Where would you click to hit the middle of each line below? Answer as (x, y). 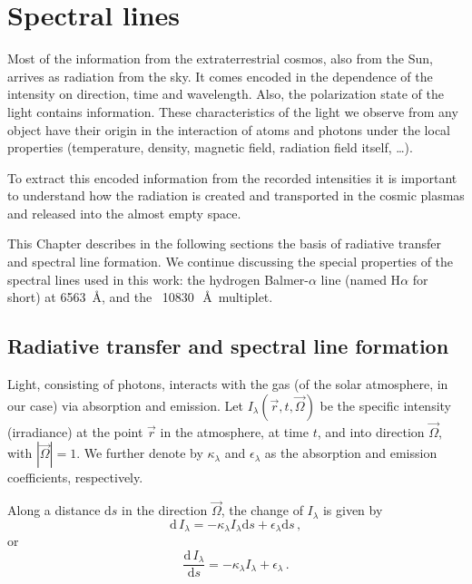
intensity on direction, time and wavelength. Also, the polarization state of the (226, 94)
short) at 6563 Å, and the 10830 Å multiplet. (140, 297)
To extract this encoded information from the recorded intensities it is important (232, 177)
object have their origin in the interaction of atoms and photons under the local (229, 129)
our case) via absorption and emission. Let (125, 405)
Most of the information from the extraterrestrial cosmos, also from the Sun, (220, 58)
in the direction (165, 510)
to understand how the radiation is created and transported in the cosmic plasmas (236, 195)
